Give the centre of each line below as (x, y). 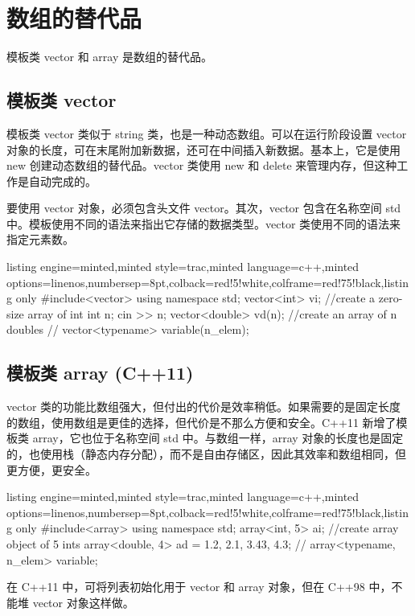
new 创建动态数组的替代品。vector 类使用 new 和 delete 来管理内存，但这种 (202, 165)
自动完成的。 (62, 181)
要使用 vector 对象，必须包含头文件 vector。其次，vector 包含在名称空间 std (204, 208)
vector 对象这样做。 (83, 602)
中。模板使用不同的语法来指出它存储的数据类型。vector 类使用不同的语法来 (204, 223)
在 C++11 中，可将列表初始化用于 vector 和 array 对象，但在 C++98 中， (199, 587)
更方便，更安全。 (51, 469)
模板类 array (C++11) (100, 373)
